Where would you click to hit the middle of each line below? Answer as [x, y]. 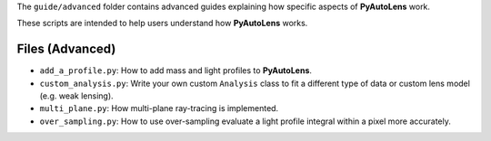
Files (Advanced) [66, 49]
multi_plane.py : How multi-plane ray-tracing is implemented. [159, 108]
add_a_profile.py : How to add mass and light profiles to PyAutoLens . [176, 70]
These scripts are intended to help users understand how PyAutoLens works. [162, 23]
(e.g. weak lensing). [76, 96]
